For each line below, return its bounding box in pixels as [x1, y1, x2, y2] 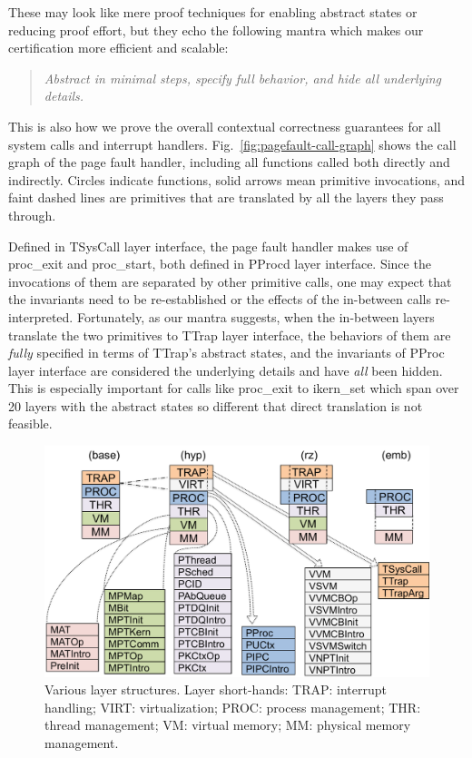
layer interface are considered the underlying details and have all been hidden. [8, 360, 443, 379]
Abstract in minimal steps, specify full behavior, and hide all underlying [44, 68, 442, 87]
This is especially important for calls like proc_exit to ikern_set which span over [8, 379, 459, 398]
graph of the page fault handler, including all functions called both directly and [8, 153, 450, 172]
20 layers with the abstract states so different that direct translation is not [8, 396, 423, 415]
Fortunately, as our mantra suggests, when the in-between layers [76, 307, 435, 326]
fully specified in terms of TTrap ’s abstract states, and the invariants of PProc [8, 343, 445, 362]
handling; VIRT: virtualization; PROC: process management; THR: [44, 697, 421, 716]
